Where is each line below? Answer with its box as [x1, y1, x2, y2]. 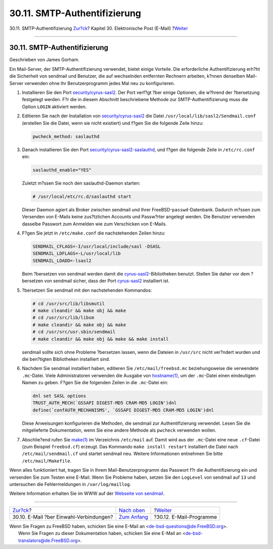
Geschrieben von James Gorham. [9, 57, 79, 63]
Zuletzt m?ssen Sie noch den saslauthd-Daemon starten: [22, 180, 141, 186]
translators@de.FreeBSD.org [18, 537, 78, 543]
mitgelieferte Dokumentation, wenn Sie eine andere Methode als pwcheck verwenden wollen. [22, 427, 217, 433]
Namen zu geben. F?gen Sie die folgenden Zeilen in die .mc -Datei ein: [22, 380, 168, 386]
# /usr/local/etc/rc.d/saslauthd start [32, 194, 131, 199]
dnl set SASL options [32, 393, 86, 399]
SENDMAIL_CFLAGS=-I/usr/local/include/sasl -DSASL [32, 244, 161, 250]
